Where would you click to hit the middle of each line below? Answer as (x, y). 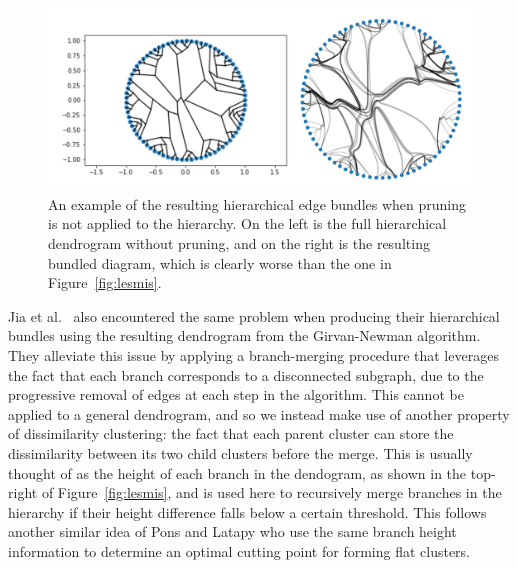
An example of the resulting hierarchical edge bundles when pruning (257, 203)
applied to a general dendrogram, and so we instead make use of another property (259, 413)
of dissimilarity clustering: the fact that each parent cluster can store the (231, 433)
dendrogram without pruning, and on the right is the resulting (239, 242)
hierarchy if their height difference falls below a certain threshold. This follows (247, 511)
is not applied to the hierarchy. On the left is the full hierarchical (247, 223)
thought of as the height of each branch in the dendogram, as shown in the (237, 472)
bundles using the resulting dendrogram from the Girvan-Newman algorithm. (244, 335)
